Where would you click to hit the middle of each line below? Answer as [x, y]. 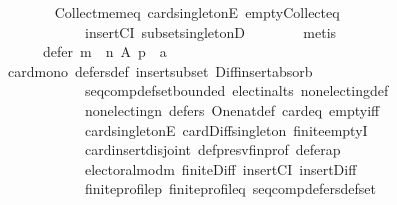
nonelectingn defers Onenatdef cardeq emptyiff [232, 109]
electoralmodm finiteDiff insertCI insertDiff [220, 168]
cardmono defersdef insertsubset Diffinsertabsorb [160, 70]
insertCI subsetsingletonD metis [210, 31]
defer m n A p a [104, 51]
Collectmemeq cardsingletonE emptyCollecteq [197, 12]
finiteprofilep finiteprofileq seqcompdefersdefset [230, 188]
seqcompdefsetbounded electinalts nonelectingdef [236, 90]
